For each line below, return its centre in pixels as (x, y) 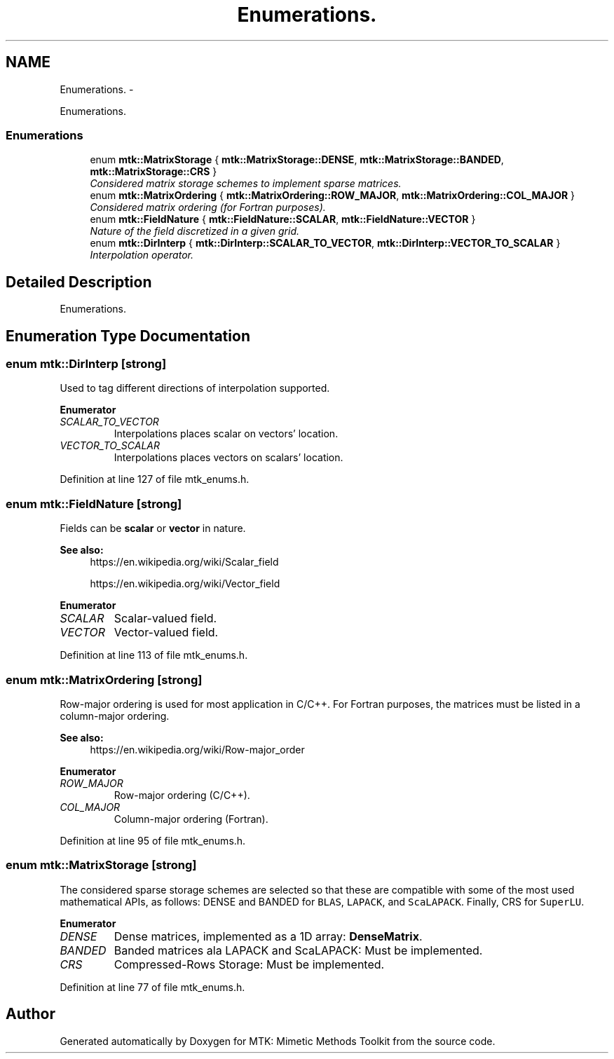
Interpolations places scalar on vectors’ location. (226, 434)
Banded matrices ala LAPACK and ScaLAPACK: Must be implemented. (298, 950)
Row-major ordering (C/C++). (182, 795)
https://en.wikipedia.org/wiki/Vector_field (185, 584)
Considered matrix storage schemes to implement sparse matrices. (246, 184)
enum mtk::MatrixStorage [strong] (101, 865)
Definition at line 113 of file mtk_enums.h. (154, 655)
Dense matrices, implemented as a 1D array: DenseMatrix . (268, 936)
